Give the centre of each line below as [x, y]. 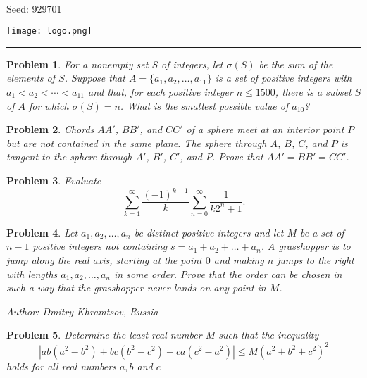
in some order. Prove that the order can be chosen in [228, 273]
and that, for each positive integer [161, 92]
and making [239, 260]
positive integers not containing [100, 246]
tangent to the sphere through [69, 157]
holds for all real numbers [61, 366]
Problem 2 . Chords [50, 129]
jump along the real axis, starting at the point [104, 260]
